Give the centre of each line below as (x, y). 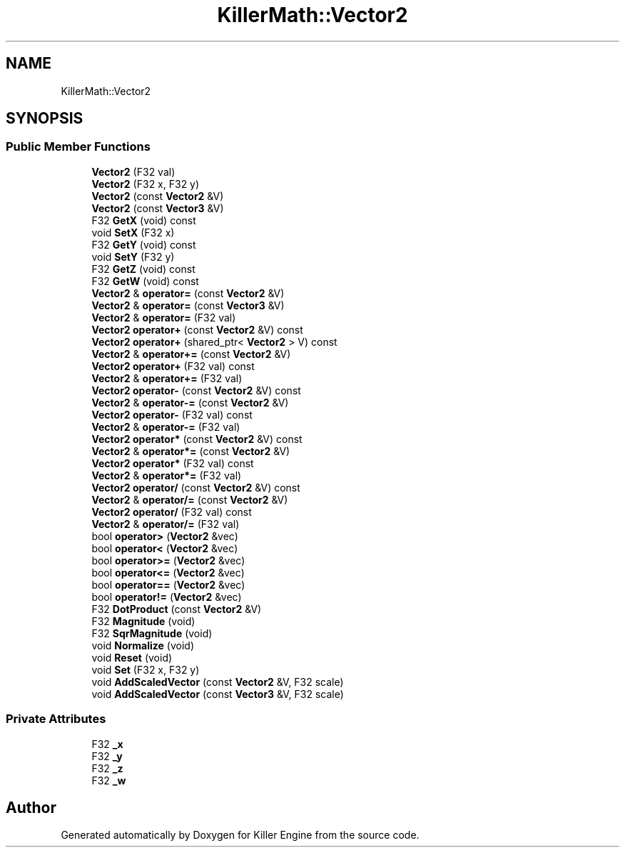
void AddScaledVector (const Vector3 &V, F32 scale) (218, 694)
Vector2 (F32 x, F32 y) (146, 184)
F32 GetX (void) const (144, 220)
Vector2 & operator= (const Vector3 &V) (188, 305)
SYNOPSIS (45, 119)
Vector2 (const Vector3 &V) (158, 208)
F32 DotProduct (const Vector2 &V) (177, 609)
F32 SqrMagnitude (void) (152, 633)
